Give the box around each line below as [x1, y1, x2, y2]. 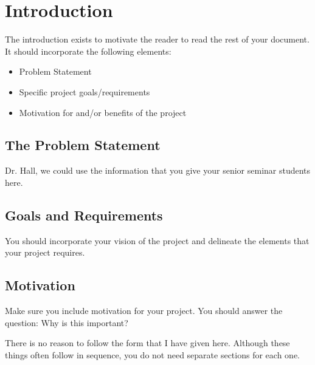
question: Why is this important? [5, 316, 128, 329]
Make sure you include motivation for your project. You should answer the [5, 304, 283, 317]
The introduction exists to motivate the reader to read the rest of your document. [5, 33, 310, 46]
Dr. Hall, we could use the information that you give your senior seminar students [5, 164, 311, 177]
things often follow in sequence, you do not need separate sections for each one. [5, 348, 300, 361]
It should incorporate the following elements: [5, 44, 171, 57]
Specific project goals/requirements [19, 85, 150, 98]
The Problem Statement [5, 135, 161, 154]
